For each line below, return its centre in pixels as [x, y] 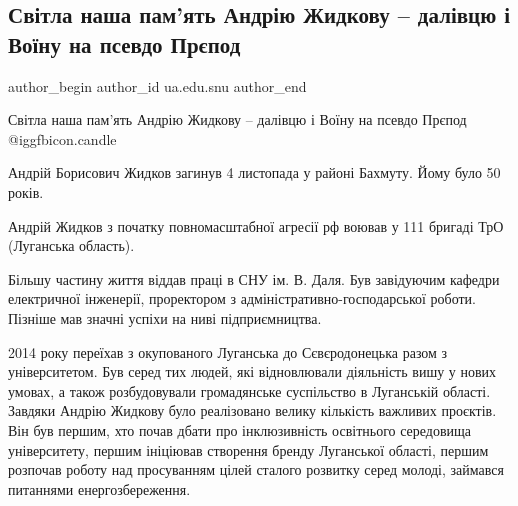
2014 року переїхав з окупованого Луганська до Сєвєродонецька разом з [228, 351]
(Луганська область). [71, 245]
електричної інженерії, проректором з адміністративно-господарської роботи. [242, 298]
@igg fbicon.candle [62, 138]
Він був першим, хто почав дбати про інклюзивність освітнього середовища [240, 429]
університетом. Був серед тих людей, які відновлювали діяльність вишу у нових [252, 371]
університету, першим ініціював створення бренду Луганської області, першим [248, 449]
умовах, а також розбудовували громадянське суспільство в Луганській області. [249, 390]
